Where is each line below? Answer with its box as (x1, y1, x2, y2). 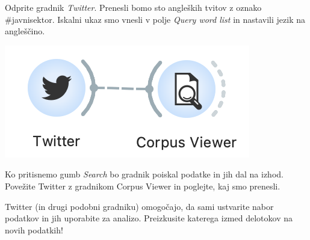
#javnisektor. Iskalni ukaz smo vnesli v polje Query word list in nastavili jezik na (5, 13, 305, 25)
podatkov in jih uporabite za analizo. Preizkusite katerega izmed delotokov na (5, 212, 293, 224)
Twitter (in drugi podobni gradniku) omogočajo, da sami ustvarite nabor (5, 200, 274, 212)
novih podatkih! (5, 223, 63, 236)
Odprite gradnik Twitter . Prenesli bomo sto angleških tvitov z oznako (5, 1, 262, 13)
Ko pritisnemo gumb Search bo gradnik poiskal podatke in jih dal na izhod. (5, 168, 284, 180)
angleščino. (5, 25, 45, 37)
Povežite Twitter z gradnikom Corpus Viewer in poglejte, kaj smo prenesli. (5, 179, 281, 192)
